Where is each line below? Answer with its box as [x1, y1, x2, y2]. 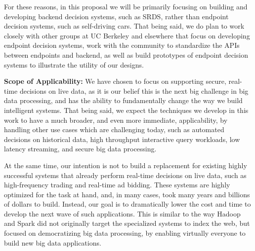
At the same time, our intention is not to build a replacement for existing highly [4, 160, 247, 170]
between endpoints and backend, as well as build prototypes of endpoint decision [4, 49, 248, 60]
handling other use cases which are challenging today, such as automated [4, 124, 224, 135]
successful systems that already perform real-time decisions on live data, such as [4, 170, 247, 180]
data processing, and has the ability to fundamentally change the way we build [4, 95, 243, 106]
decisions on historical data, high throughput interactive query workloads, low [4, 134, 240, 144]
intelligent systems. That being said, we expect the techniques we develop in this [4, 105, 249, 115]
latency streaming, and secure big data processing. [4, 143, 157, 154]
